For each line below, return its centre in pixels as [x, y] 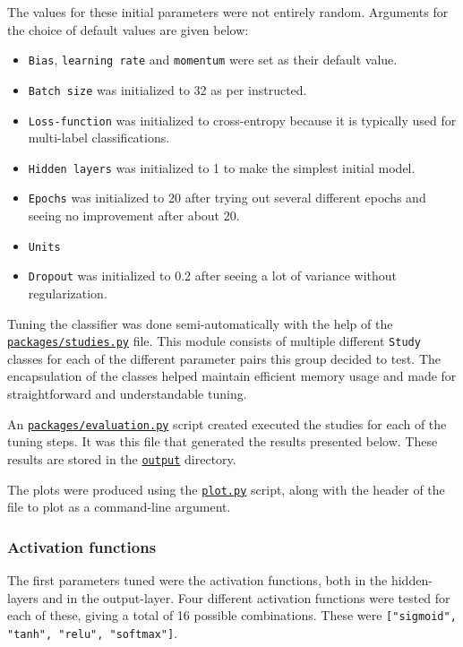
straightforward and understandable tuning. [127, 393]
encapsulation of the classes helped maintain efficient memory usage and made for [232, 376]
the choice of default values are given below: [128, 29]
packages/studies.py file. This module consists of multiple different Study [214, 341]
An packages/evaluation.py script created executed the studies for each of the [227, 423]
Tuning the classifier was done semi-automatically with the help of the [200, 323]
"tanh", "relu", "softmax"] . [93, 632]
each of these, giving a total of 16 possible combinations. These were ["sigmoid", [232, 615]
